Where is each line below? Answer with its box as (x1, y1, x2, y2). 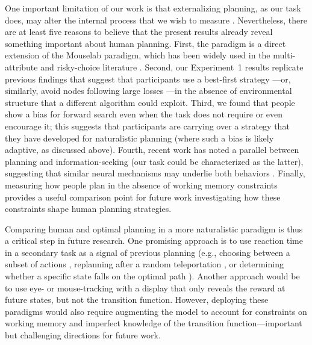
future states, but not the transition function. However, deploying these (5, 293, 269, 306)
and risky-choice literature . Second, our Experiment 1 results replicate (40, 60, 304, 73)
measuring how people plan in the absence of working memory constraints (5, 178, 278, 191)
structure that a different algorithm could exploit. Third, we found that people (5, 96, 295, 108)
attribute (5, 60, 38, 73)
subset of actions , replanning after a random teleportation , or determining (5, 258, 284, 270)
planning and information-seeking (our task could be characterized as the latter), (5, 155, 304, 167)
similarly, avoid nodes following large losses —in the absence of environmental (5, 84, 292, 97)
